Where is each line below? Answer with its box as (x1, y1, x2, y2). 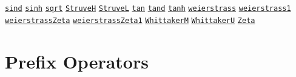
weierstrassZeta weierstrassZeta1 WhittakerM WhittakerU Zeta (5, 16, 255, 25)
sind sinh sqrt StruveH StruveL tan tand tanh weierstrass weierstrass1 (5, 4, 291, 13)
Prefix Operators (5, 49, 149, 73)
